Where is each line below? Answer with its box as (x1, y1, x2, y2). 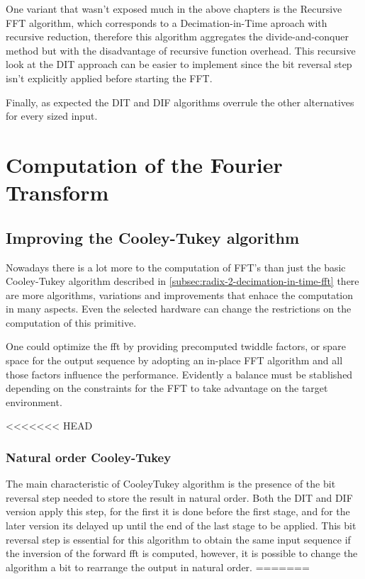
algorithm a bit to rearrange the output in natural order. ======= (6, 559, 310, 574)
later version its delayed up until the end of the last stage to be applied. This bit (6, 518, 356, 533)
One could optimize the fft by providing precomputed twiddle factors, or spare (6, 339, 346, 354)
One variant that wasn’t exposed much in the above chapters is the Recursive (6, 1, 342, 16)
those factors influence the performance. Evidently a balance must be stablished (6, 366, 353, 381)
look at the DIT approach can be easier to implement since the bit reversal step (6, 57, 352, 72)
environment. (6, 394, 62, 409)
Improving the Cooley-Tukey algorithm (6, 226, 300, 248)
